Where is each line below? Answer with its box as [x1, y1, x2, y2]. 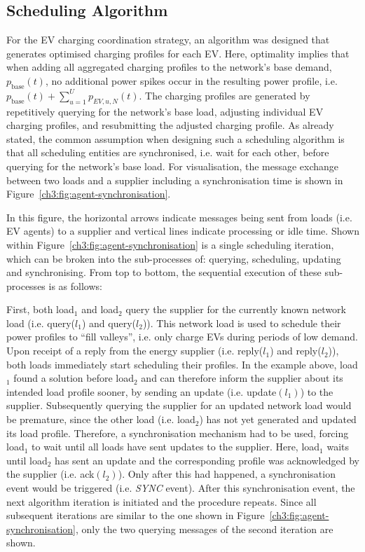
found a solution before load [13, 371, 135, 385]
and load [81, 302, 119, 317]
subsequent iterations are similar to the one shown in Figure [6, 508, 265, 523]
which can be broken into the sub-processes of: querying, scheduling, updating [6, 251, 341, 265]
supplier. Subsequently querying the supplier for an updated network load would [6, 398, 352, 413]
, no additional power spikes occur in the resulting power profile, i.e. [45, 73, 338, 88]
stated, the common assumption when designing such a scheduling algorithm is [6, 131, 345, 146]
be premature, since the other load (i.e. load [6, 412, 195, 427]
